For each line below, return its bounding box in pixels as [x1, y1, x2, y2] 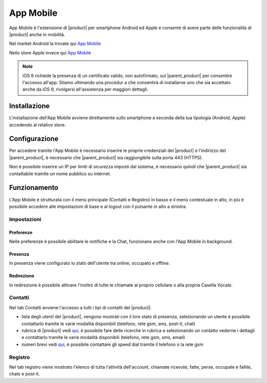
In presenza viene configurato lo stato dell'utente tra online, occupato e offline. [9, 260, 170, 266]
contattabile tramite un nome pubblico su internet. [9, 171, 111, 177]
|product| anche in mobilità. [9, 31, 65, 37]
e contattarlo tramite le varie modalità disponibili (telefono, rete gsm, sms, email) [21, 335, 185, 340]
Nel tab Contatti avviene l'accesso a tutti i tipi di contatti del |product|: [9, 304, 152, 310]
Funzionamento [9, 184, 59, 192]
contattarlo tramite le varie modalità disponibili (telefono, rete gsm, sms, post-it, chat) [21, 321, 195, 327]
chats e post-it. [9, 371, 41, 377]
